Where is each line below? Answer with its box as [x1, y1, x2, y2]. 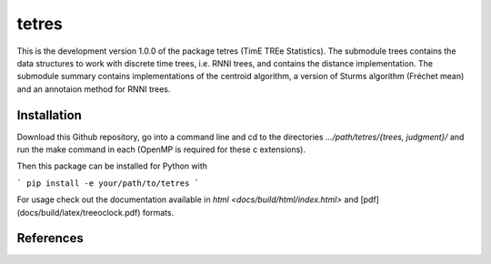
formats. [142, 207, 175, 218]
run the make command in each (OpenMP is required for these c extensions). [16, 144, 306, 155]
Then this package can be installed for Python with [16, 160, 208, 172]
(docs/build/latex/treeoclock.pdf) [16, 207, 141, 218]
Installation [16, 107, 82, 123]
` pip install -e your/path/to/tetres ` [16, 178, 200, 188]
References [16, 230, 84, 246]
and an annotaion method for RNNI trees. [16, 83, 171, 95]
